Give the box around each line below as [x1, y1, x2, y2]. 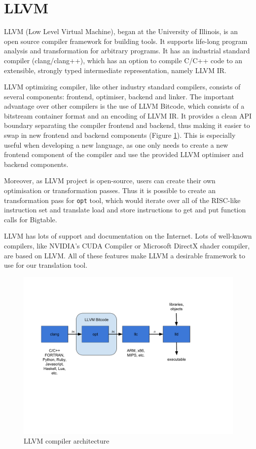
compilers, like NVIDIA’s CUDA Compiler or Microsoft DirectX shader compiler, [4, 241, 250, 251]
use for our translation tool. [4, 260, 88, 270]
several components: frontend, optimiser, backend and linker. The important [4, 91, 234, 101]
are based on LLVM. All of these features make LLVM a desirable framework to [4, 250, 245, 260]
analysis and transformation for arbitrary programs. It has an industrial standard [4, 45, 250, 56]
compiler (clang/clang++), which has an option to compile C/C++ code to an [4, 55, 243, 65]
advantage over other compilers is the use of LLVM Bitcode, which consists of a [4, 101, 245, 111]
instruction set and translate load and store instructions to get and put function [4, 204, 246, 215]
